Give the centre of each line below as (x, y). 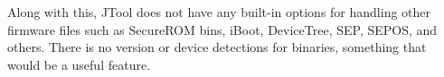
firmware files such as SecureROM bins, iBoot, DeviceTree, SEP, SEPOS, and (222, 29)
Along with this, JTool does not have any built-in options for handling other (219, 12)
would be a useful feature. (79, 64)
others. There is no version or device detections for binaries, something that (217, 47)
